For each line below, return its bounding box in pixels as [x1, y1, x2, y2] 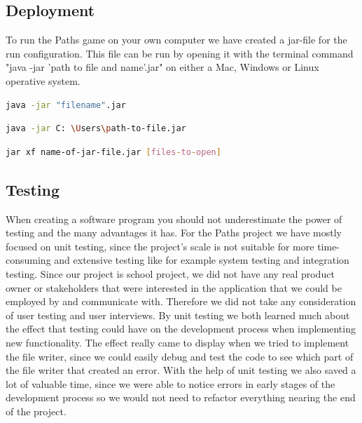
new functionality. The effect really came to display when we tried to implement [6, 335, 349, 349]
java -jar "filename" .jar [6, 100, 126, 110]
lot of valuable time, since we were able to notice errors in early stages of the [6, 376, 335, 391]
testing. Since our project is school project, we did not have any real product [6, 266, 335, 281]
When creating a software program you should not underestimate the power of [6, 211, 342, 226]
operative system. [6, 73, 81, 88]
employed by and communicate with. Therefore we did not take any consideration [6, 294, 356, 309]
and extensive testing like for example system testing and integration [54, 253, 349, 267]
